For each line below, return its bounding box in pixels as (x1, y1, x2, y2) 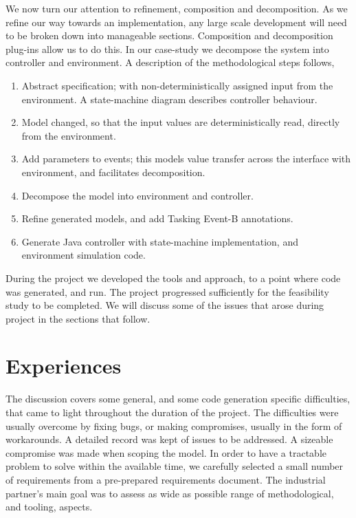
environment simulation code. (21, 248, 146, 262)
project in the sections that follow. (5, 311, 151, 325)
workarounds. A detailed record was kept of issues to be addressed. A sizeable (5, 432, 333, 446)
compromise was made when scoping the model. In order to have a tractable (5, 445, 326, 460)
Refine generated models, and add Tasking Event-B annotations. (21, 211, 293, 226)
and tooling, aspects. (5, 499, 93, 514)
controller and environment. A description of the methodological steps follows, (5, 55, 335, 69)
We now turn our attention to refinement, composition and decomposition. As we (5, 1, 348, 15)
